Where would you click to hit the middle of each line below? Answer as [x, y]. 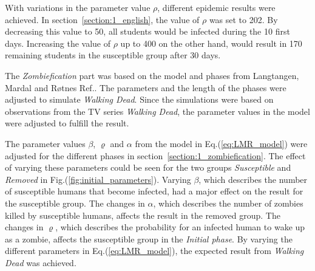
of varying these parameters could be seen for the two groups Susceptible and [148, 167]
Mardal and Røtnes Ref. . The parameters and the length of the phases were [146, 87]
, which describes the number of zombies [228, 203]
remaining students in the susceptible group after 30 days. [113, 55]
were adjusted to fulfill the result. [67, 123]
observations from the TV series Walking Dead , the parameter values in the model [157, 111]
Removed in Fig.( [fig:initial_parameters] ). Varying [98, 179]
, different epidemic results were [216, 7]
